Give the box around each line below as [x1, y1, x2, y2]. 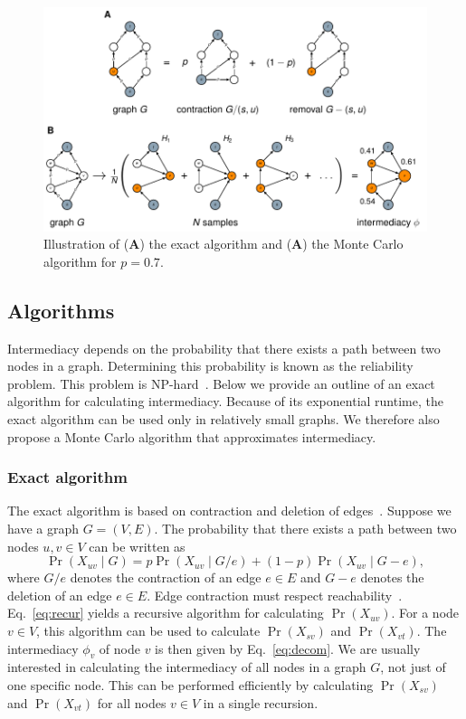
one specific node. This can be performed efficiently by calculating [7, 676, 374, 695]
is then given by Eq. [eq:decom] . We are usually [155, 639, 421, 658]
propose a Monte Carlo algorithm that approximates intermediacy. [7, 427, 376, 446]
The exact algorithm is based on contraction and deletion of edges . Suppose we [7, 501, 452, 520]
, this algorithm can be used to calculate [36, 621, 261, 640]
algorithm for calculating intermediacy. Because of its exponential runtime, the [7, 392, 443, 411]
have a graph [7, 519, 79, 538]
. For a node [391, 603, 460, 622]
